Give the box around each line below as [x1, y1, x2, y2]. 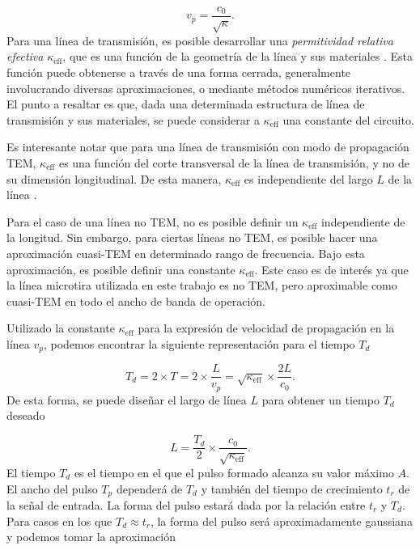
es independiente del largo [244, 170, 373, 187]
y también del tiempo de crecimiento [201, 480, 383, 497]
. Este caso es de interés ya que [254, 260, 409, 277]
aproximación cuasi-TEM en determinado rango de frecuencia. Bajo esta [6, 244, 365, 261]
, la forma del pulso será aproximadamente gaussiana [150, 512, 413, 529]
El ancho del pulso [6, 480, 98, 497]
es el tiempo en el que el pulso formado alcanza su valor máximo [74, 463, 394, 480]
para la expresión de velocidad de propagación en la [138, 319, 395, 336]
